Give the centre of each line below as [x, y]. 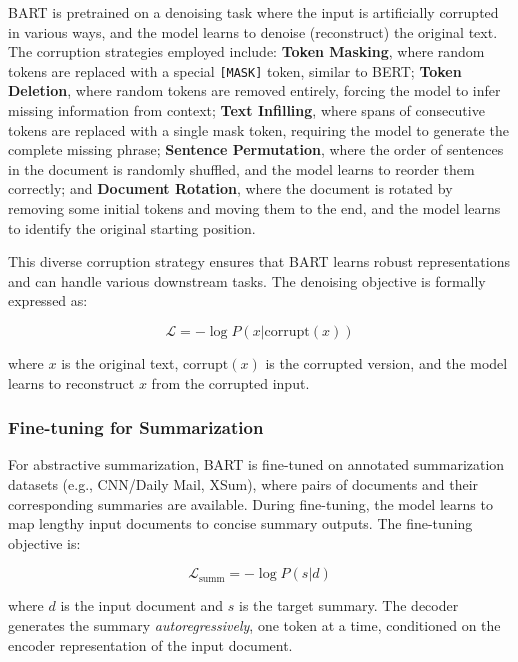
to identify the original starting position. [132, 227]
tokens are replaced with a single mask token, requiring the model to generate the [258, 129]
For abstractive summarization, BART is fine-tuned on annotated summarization [256, 464]
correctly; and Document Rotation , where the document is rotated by [230, 188]
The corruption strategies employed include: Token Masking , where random [246, 51]
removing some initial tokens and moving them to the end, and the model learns [254, 208]
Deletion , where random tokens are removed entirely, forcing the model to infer [254, 90]
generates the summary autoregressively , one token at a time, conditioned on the [254, 624]
